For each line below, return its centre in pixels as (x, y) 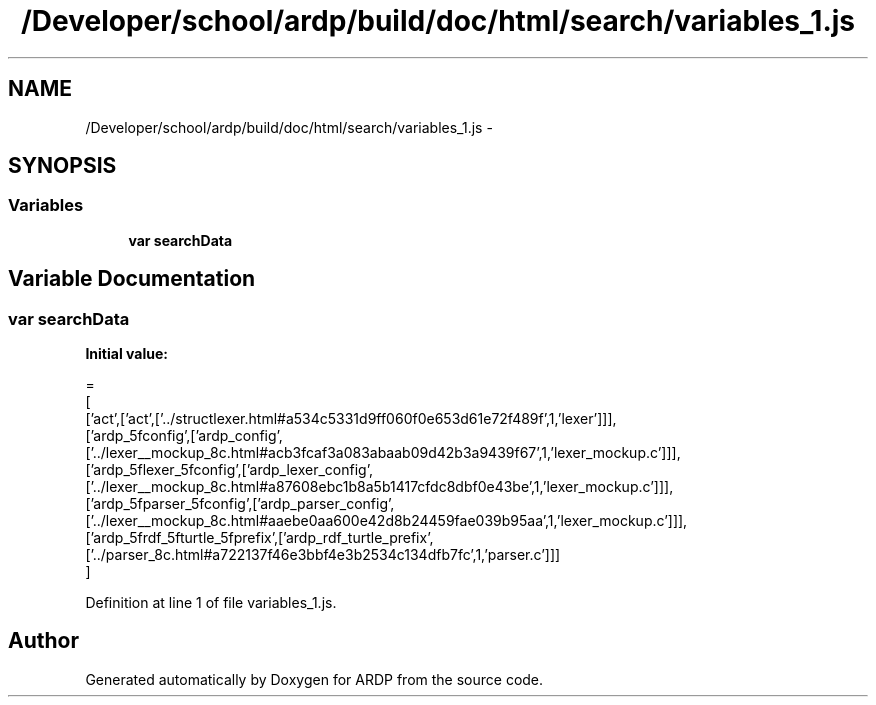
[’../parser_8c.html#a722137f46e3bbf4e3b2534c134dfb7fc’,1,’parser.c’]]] (323, 555)
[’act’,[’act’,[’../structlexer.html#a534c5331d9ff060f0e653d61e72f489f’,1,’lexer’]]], (351, 419)
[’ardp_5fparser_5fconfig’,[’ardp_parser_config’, (240, 504)
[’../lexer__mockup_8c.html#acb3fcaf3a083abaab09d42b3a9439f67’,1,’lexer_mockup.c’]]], (383, 453)
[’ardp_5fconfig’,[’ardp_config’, (184, 436)
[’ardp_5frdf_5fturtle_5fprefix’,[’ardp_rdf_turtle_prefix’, (259, 538)
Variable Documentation (132, 279)
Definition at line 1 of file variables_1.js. (211, 603)
